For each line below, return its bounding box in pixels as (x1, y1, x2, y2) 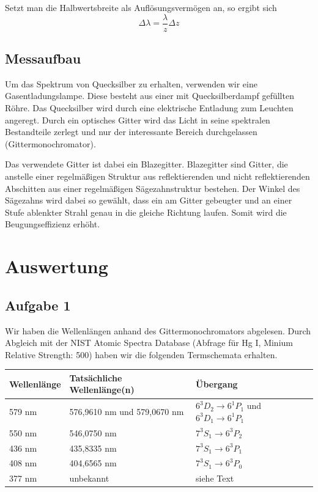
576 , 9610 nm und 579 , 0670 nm (69, 405, 184, 418)
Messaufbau (5, 49, 81, 68)
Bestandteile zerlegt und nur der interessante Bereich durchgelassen (5, 125, 257, 138)
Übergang (196, 377, 238, 390)
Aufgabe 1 (5, 295, 71, 314)
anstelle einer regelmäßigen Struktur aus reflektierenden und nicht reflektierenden (5, 170, 310, 183)
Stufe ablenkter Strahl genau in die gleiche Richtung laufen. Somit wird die (5, 205, 287, 218)
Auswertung (5, 254, 108, 279)
